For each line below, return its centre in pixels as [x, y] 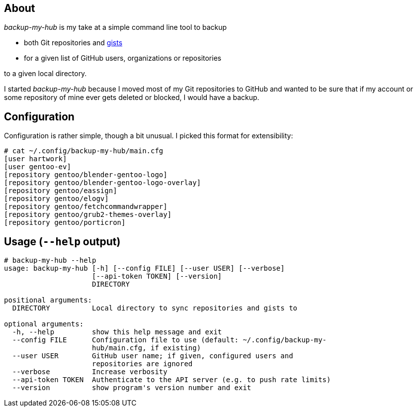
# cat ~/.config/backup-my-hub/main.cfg [84, 151]
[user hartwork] [36, 159]
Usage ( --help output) [62, 241]
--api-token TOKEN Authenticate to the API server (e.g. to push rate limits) [171, 380]
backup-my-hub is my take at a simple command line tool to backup [116, 27]
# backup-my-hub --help [50, 260]
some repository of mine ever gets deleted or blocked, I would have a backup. [132, 98]
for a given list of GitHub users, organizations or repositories [123, 58]
